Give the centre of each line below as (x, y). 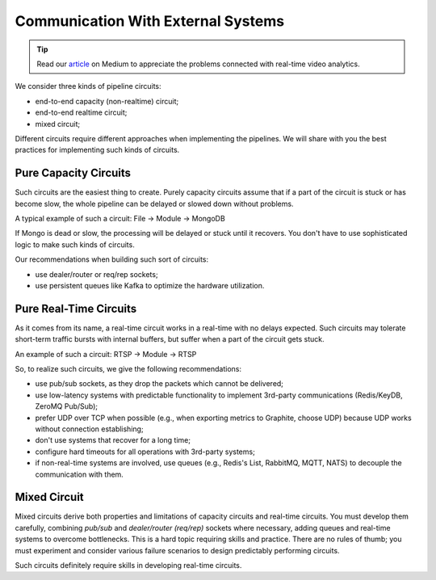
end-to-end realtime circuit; (81, 112)
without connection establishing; (90, 429)
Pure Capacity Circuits (73, 173)
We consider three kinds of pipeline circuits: (88, 86)
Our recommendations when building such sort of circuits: (112, 259)
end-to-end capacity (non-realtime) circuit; (107, 101)
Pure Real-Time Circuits (76, 308)
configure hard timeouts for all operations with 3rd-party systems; (145, 452)
